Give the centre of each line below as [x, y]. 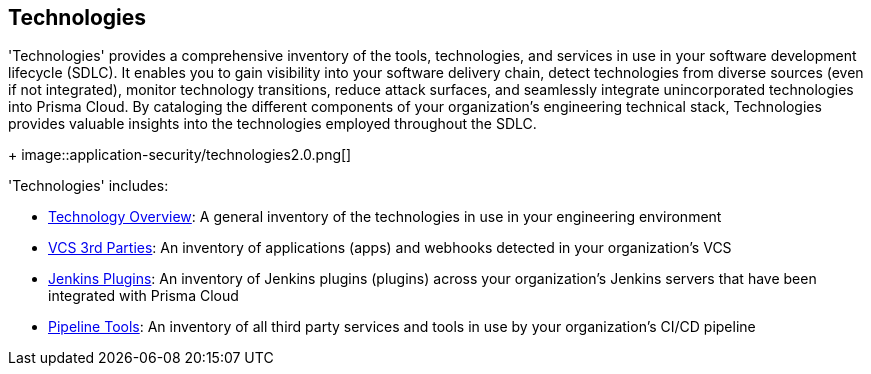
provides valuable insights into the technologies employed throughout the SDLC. [272, 124]
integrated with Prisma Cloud [143, 296]
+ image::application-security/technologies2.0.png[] [180, 155]
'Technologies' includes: [88, 186]
